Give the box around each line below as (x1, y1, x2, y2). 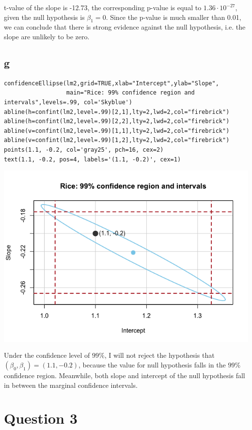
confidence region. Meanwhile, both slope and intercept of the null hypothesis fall (4, 370, 245, 381)
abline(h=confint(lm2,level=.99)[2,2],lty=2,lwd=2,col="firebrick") (4, 118, 230, 125)
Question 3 (4, 408, 78, 428)
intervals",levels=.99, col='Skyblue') (4, 98, 132, 106)
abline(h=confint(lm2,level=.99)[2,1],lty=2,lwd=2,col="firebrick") (4, 108, 230, 115)
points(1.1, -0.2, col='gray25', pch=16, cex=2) (4, 146, 164, 153)
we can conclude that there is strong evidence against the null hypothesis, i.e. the (4, 22, 246, 32)
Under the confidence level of (4, 350, 90, 360)
